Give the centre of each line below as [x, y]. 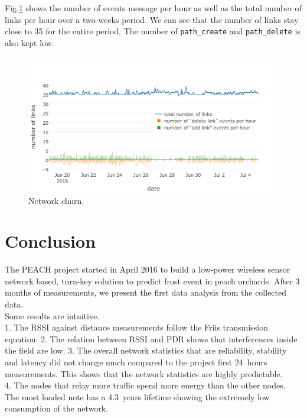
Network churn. [56, 200]
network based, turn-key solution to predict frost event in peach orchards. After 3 [152, 281]
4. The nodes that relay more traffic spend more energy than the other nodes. [145, 385]
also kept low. [30, 42]
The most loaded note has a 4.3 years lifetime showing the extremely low [137, 396]
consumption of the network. [57, 408]
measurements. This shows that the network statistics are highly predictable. [144, 373]
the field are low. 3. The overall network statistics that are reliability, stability [146, 350]
